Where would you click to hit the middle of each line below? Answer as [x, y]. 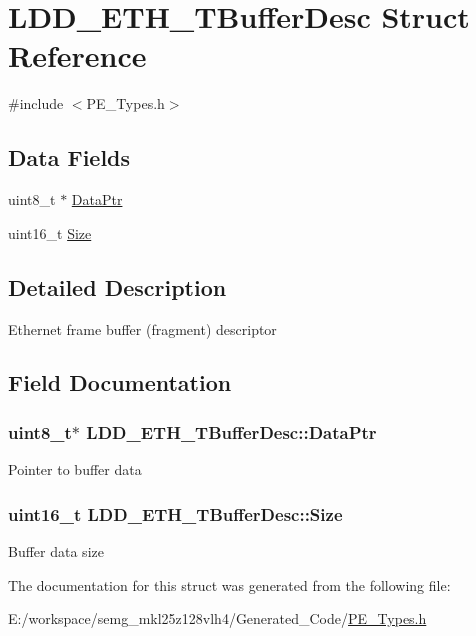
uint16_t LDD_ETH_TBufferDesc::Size [175, 513]
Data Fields [69, 157]
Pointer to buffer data [75, 469]
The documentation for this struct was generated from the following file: [229, 584]
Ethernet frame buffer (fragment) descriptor [142, 328]
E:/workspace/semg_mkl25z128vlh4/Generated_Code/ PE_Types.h [217, 618]
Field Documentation [120, 382]
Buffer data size [56, 550]
